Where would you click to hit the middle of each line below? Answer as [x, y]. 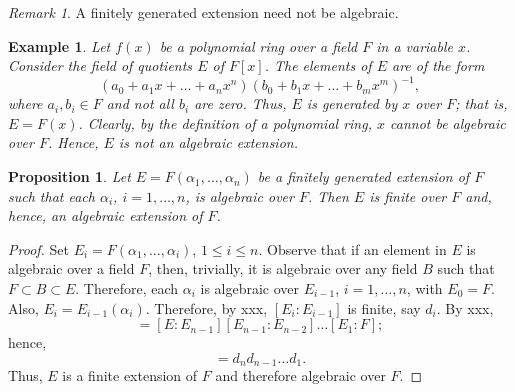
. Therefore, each [127, 288]
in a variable [414, 45]
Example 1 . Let [59, 45]
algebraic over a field [71, 268]
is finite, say [384, 307]
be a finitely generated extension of [363, 176]
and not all [140, 103]
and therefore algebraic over [300, 375]
